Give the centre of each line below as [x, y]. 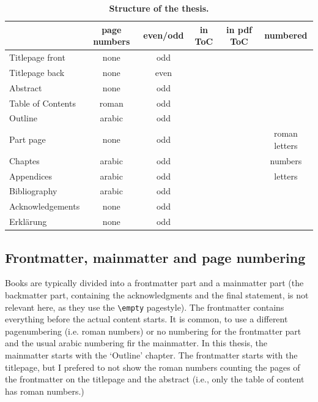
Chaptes [24, 160]
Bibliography [33, 191]
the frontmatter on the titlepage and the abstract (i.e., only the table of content [155, 379]
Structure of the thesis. [159, 8]
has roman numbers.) [45, 391]
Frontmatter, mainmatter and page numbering [155, 257]
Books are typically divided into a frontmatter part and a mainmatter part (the [154, 283]
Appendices [31, 176]
